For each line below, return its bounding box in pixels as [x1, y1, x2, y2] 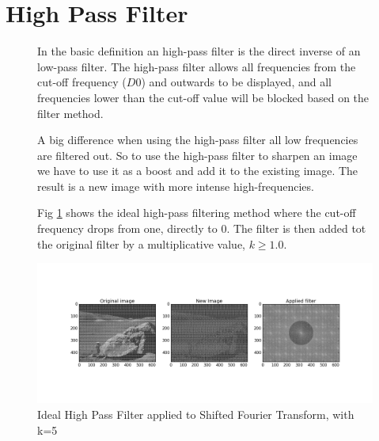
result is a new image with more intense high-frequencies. [37, 177, 314, 194]
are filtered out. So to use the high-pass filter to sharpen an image [37, 146, 358, 163]
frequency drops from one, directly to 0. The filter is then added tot [37, 220, 366, 237]
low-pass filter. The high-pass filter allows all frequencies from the [37, 58, 356, 74]
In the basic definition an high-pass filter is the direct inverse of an [37, 43, 361, 59]
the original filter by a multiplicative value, [37, 235, 245, 252]
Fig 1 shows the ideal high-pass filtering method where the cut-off [37, 204, 356, 221]
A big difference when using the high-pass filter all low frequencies [37, 131, 358, 148]
